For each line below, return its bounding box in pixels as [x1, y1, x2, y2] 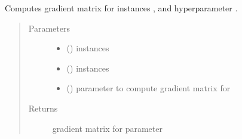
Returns [28, 101, 58, 114]
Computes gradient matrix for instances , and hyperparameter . [5, 2, 238, 14]
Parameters [28, 21, 70, 34]
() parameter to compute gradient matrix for [66, 82, 231, 94]
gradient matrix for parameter [52, 122, 163, 134]
